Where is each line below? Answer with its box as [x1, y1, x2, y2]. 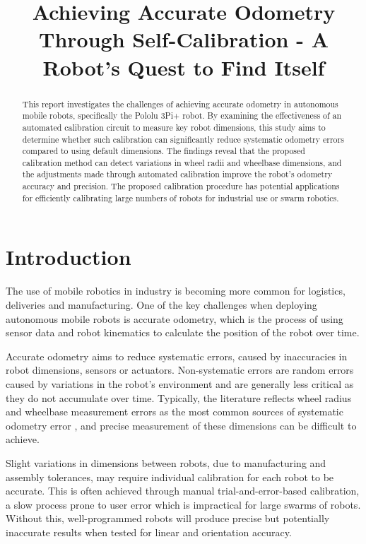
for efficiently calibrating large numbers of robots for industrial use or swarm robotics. [22, 191, 339, 203]
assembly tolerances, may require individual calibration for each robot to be [6, 469, 334, 484]
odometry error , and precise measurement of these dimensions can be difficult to [6, 418, 357, 432]
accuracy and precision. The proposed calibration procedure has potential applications [22, 180, 340, 192]
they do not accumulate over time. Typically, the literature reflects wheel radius [6, 390, 352, 405]
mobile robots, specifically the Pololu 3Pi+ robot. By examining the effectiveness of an [22, 110, 342, 122]
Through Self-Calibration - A [39, 25, 329, 54]
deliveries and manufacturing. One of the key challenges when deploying [6, 297, 317, 312]
